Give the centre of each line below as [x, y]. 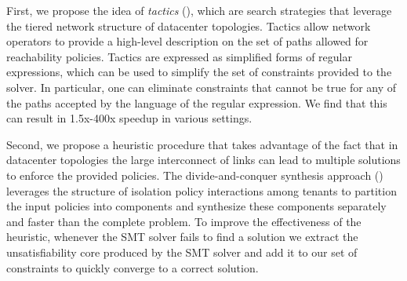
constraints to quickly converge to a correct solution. [133, 267]
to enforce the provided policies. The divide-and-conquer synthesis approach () [195, 175]
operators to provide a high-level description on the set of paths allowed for [187, 41]
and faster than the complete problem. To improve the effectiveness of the [184, 221]
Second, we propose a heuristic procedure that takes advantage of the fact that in [202, 144]
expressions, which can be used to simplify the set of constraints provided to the [199, 72]
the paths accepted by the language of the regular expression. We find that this [197, 102]
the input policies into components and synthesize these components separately [196, 206]
